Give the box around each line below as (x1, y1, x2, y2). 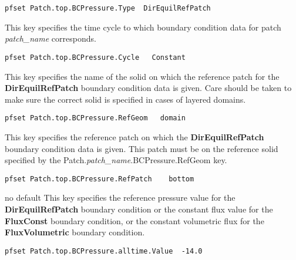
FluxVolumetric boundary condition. (5, 226, 145, 238)
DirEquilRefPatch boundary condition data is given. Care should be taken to (5, 82, 292, 94)
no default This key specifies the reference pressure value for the (5, 191, 236, 204)
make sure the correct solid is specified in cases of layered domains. (5, 93, 246, 105)
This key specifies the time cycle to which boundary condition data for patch (5, 21, 281, 33)
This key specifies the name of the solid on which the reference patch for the (5, 70, 280, 82)
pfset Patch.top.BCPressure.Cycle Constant (5, 53, 186, 62)
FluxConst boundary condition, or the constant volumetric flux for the (5, 214, 264, 227)
